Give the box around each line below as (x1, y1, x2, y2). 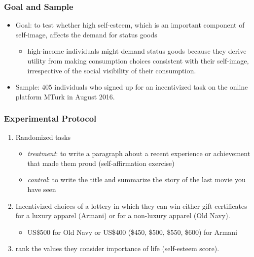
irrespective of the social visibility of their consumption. (27, 65, 196, 75)
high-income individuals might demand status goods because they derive (27, 46, 247, 56)
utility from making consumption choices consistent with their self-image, (27, 56, 249, 65)
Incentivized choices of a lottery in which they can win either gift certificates (15, 200, 247, 211)
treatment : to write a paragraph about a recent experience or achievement (27, 148, 251, 159)
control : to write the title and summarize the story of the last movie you (27, 174, 246, 185)
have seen (27, 184, 56, 194)
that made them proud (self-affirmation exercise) (27, 158, 175, 168)
